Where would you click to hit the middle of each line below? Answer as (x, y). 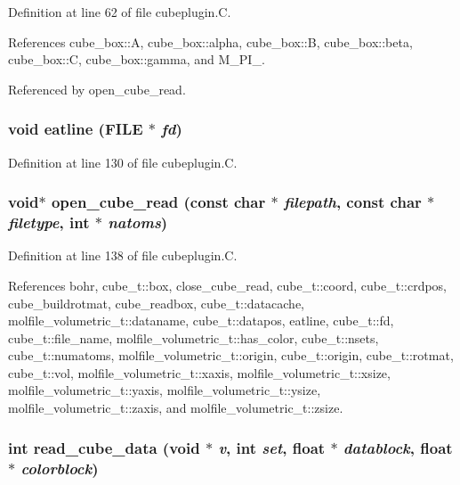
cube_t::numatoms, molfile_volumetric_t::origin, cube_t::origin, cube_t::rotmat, (231, 355)
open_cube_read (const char (158, 202)
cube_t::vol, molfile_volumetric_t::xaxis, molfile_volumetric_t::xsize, (199, 372)
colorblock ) (60, 468)
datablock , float (398, 447)
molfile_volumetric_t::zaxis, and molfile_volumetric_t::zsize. (176, 408)
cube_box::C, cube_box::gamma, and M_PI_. (137, 59)
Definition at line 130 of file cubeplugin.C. (123, 162)
